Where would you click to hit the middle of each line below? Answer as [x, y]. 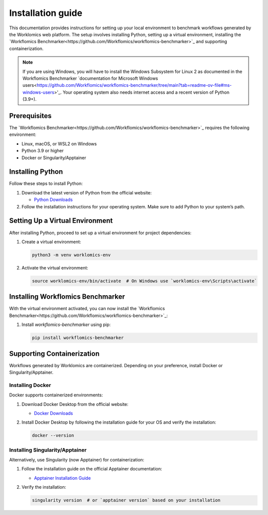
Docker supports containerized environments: [56, 395]
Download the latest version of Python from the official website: [87, 193]
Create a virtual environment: [51, 242]
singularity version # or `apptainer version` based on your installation [126, 500]
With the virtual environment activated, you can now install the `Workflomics [87, 309]
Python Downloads [53, 200]
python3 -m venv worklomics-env [71, 255]
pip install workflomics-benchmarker [78, 338]
